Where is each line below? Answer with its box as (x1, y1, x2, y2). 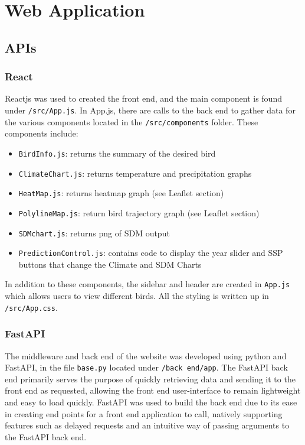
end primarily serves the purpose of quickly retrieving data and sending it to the (5, 372, 296, 385)
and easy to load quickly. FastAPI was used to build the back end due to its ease (5, 395, 297, 408)
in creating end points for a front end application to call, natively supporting (5, 407, 283, 420)
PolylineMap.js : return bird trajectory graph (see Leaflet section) (18, 206, 260, 219)
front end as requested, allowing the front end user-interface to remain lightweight (5, 384, 301, 397)
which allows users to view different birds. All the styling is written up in (5, 290, 269, 302)
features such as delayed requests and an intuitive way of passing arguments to (5, 419, 290, 431)
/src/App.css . (5, 301, 58, 313)
